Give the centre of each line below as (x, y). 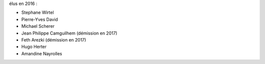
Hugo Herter (34, 47)
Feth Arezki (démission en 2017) (54, 40)
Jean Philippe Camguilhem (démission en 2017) (69, 33)
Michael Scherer (38, 26)
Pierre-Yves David (40, 19)
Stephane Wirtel (38, 13)
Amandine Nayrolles (42, 53)
